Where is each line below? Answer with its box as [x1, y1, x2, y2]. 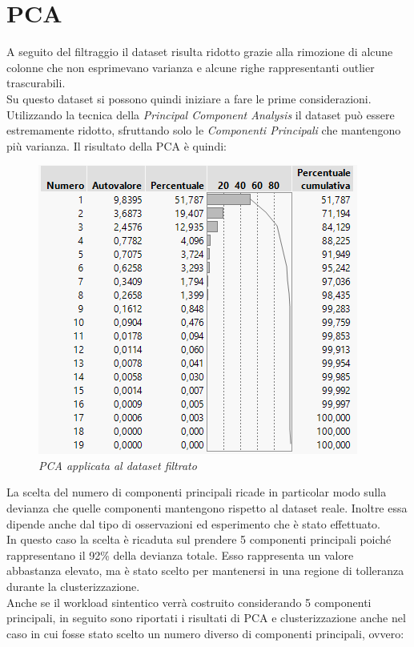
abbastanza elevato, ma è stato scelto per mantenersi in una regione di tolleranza [6, 562, 404, 579]
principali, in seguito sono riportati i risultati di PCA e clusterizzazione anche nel [6, 609, 406, 626]
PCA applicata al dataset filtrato [38, 456, 197, 473]
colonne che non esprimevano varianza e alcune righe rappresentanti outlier [6, 58, 375, 75]
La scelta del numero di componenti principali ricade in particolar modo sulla [6, 484, 387, 500]
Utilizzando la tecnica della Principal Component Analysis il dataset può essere [6, 106, 395, 123]
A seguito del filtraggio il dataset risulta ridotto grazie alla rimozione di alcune [6, 43, 393, 60]
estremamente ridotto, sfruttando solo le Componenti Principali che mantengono [6, 122, 401, 139]
